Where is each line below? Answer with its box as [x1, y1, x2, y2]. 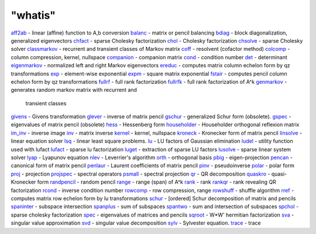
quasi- [271, 170, 287, 177]
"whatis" [11, 9, 56, 22]
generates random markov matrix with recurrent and [11, 87, 138, 94]
